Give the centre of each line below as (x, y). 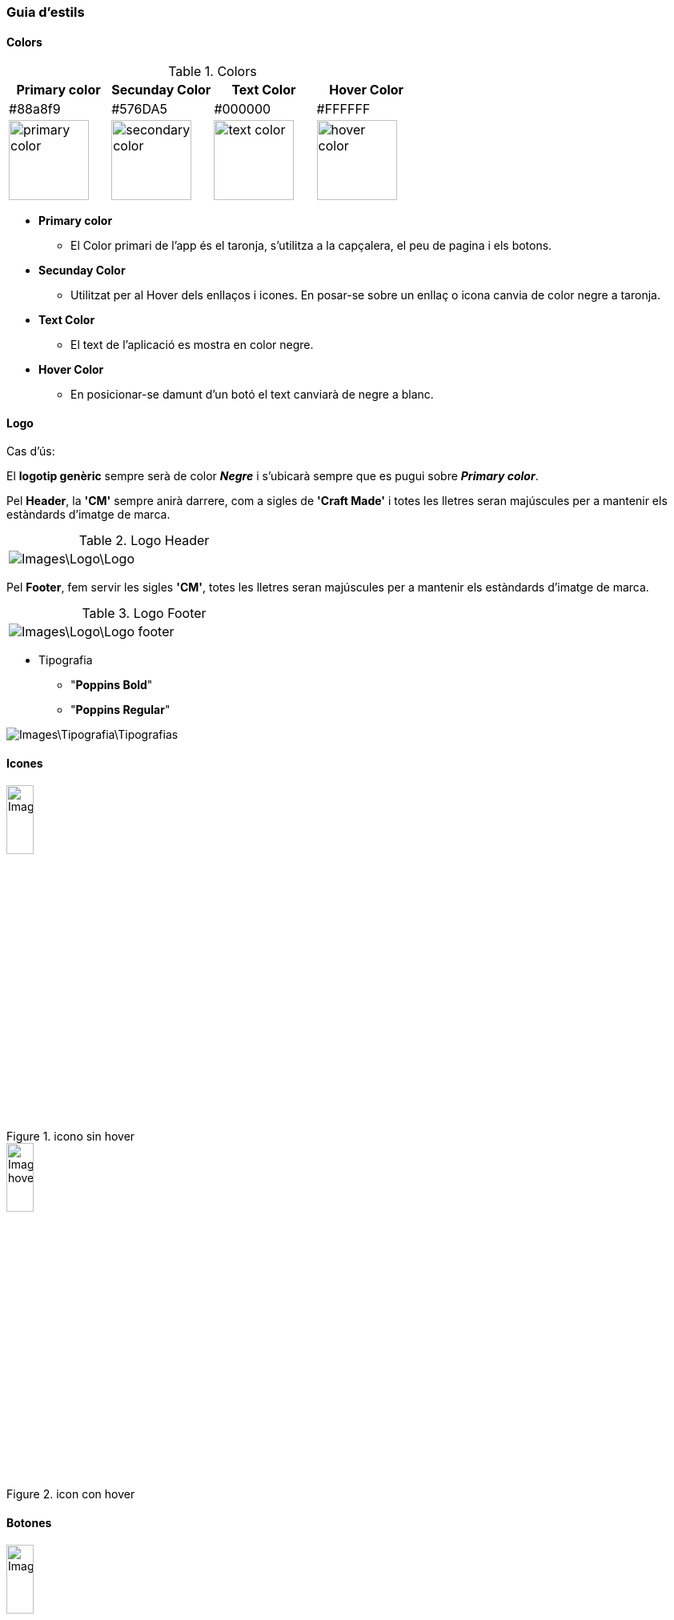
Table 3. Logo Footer (144, 614)
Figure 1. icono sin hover (71, 1137)
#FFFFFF (343, 109)
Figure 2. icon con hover (71, 1494)
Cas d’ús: (31, 451)
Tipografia (66, 660)
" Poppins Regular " (120, 710)
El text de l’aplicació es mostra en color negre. (192, 345)
